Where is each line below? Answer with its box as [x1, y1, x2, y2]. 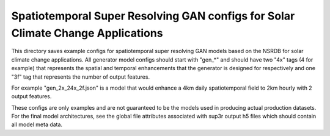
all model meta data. [11, 121, 63, 128]
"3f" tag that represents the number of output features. [11, 73, 150, 81]
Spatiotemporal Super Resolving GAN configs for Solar [11, 9, 295, 23]
